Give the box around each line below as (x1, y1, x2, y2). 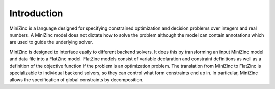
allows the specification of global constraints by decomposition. (9, 77, 144, 83)
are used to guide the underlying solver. (9, 39, 93, 46)
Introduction (9, 8, 63, 19)
